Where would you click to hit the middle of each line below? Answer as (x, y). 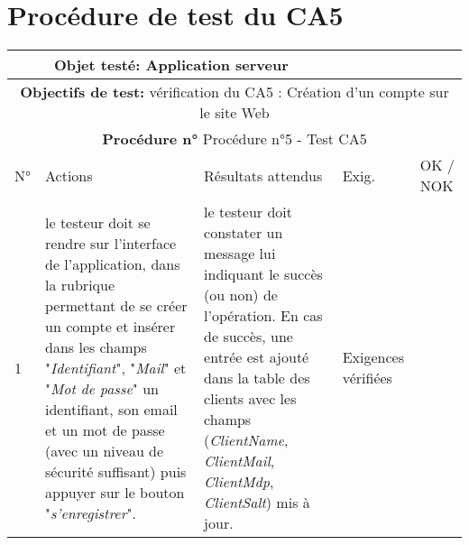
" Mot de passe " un (102, 388)
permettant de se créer (116, 305)
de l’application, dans (113, 263)
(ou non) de (241, 295)
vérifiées (367, 378)
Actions (69, 175)
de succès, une (248, 337)
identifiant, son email (111, 409)
